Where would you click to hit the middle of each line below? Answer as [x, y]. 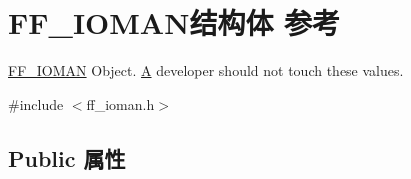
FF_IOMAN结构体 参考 [174, 22]
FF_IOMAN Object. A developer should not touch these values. [206, 70]
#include [36, 103]
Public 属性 [67, 157]
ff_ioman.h [120, 103]
